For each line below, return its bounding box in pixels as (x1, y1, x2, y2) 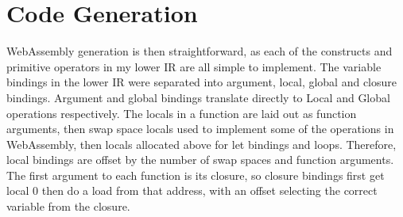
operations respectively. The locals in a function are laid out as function (6, 105, 357, 121)
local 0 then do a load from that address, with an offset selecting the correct (6, 182, 378, 199)
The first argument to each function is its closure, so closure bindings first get (6, 166, 385, 183)
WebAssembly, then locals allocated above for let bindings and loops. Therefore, (6, 135, 397, 152)
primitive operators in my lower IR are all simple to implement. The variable (6, 58, 382, 74)
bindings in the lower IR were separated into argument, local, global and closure (6, 74, 397, 90)
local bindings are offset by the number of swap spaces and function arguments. (6, 151, 394, 168)
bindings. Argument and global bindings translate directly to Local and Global (6, 89, 390, 105)
